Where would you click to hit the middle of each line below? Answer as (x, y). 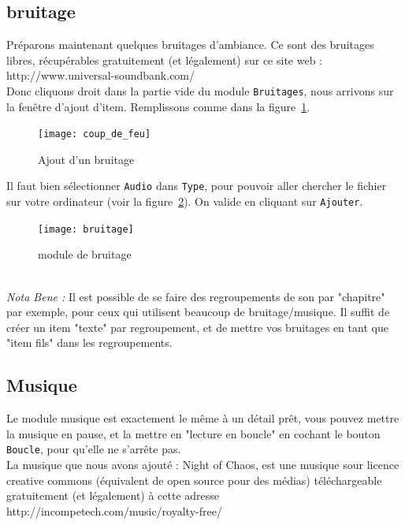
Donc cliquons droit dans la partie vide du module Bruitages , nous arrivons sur (200, 90)
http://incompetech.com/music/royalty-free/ (114, 510)
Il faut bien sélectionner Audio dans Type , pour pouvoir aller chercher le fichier (197, 186)
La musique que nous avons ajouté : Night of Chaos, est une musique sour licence (203, 465)
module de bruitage (85, 254)
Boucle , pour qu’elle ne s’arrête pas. (94, 449)
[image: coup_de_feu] (95, 134)
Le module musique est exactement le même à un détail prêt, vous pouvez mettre (203, 418)
